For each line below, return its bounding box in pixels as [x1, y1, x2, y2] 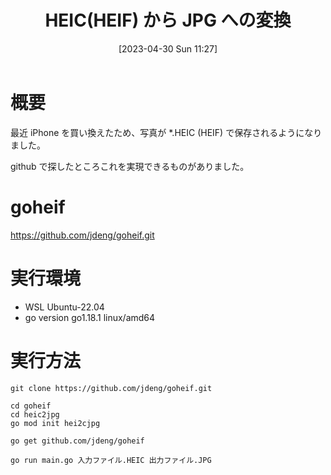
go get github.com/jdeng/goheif [10, 436, 145, 446]
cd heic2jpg [10, 409, 60, 420]
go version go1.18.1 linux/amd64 [24, 311, 156, 323]
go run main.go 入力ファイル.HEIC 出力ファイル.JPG [10, 455, 212, 465]
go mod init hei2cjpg [10, 418, 101, 428]
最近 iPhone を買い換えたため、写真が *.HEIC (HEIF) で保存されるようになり [10, 126, 323, 138]
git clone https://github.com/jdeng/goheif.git [10, 383, 213, 393]
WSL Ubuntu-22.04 [24, 301, 105, 313]
